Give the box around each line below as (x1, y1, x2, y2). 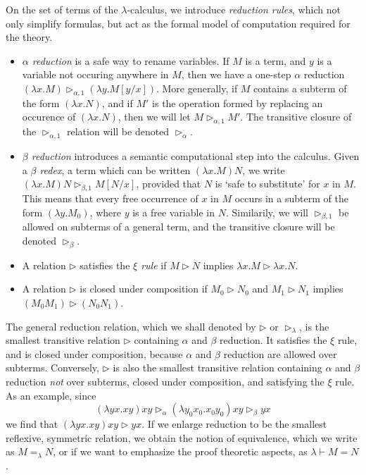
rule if (141, 257, 167, 272)
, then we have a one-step (181, 67, 291, 82)
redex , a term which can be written (39, 162, 191, 177)
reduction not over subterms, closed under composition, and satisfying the (6, 374, 324, 389)
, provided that (136, 176, 201, 191)
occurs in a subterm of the (234, 190, 348, 205)
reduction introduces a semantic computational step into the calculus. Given (31, 148, 360, 163)
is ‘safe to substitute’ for (215, 176, 320, 191)
